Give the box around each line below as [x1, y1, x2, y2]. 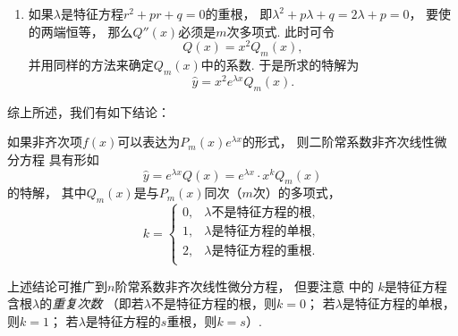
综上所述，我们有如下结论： [7, 102, 170, 121]
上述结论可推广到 [7, 276, 107, 295]
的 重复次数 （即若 [39, 294, 144, 313]
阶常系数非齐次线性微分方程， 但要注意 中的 [114, 276, 374, 295]
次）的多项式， [252, 183, 341, 202]
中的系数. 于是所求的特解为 [200, 55, 360, 74]
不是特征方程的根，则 [151, 294, 277, 313]
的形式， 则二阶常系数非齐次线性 [242, 132, 435, 151]
